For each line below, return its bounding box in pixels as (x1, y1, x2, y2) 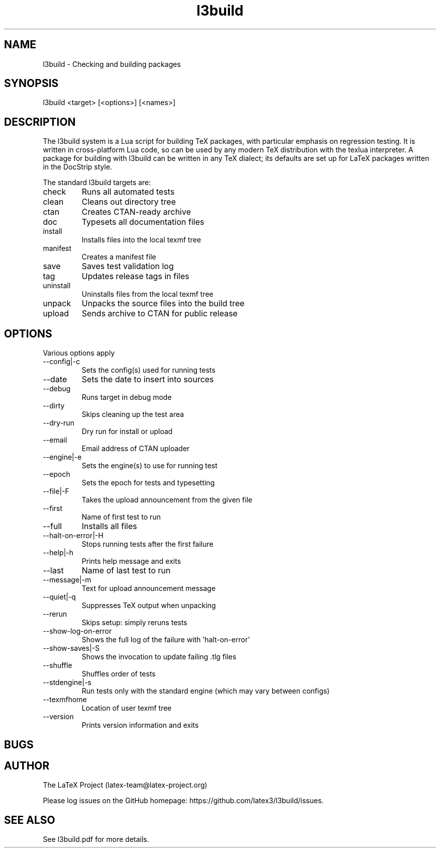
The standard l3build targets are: (43, 178, 151, 187)
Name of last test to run (81, 565, 171, 576)
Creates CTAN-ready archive (81, 207, 191, 217)
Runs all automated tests (81, 187, 175, 197)
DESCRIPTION (4, 115, 76, 128)
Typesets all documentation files (81, 217, 204, 227)
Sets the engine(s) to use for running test (81, 461, 217, 470)
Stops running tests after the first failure (81, 540, 213, 549)
